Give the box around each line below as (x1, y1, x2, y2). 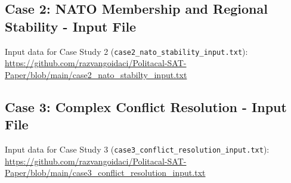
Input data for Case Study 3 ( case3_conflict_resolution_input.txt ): (5, 143, 270, 156)
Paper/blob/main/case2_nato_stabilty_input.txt (5, 68, 187, 80)
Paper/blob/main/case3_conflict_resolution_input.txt (5, 166, 206, 179)
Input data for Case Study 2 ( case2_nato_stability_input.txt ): (5, 45, 248, 57)
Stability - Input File (5, 17, 137, 35)
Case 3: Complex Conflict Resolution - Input (5, 97, 287, 116)
